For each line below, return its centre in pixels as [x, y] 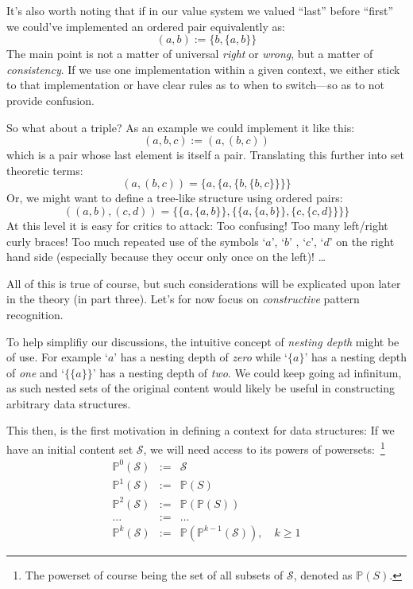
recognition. [35, 314]
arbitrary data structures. [69, 403]
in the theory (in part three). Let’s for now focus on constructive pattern [183, 299]
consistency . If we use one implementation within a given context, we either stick [203, 69]
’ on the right [362, 241]
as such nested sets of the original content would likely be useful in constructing [201, 388]
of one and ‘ [36, 372]
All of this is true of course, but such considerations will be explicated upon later [204, 283]
